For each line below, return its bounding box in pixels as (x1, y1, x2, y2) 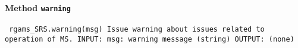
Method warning (5, 1, 71, 13)
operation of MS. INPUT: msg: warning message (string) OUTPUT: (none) (5, 35, 294, 43)
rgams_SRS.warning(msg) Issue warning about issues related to (9, 25, 265, 33)
